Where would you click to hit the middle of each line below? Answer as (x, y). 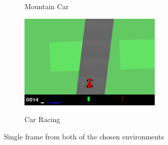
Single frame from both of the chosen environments (84, 136)
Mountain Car (47, 6)
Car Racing (42, 119)
